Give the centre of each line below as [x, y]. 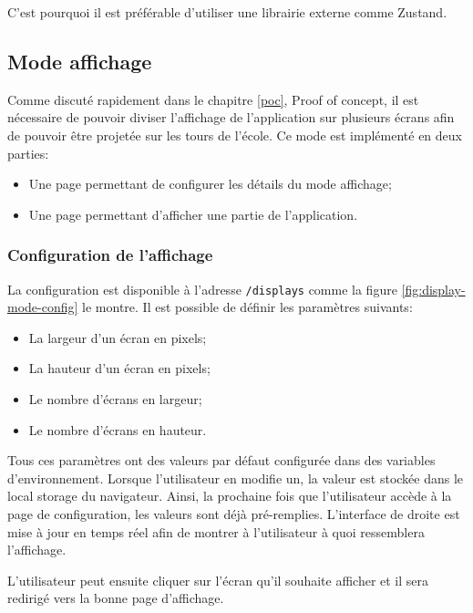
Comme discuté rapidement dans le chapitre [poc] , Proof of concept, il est [213, 99]
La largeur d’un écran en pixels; [118, 337]
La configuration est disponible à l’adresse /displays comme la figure [202, 289]
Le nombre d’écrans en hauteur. [118, 429]
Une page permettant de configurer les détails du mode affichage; [210, 184]
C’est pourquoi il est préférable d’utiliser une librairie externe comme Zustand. [227, 12]
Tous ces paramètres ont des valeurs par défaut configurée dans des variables [221, 460]
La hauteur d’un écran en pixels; [119, 368]
